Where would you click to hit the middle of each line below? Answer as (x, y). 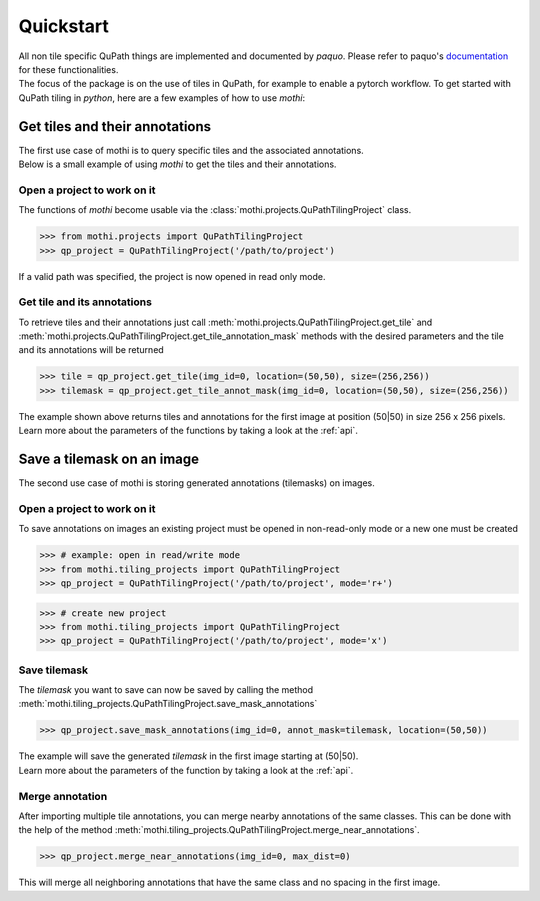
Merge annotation (63, 796)
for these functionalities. (68, 69)
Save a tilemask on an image (109, 459)
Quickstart (64, 26)
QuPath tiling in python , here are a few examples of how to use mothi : (162, 97)
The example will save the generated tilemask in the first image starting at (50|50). (188, 756)
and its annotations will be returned (91, 350)
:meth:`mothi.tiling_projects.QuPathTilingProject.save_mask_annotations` (168, 704)
